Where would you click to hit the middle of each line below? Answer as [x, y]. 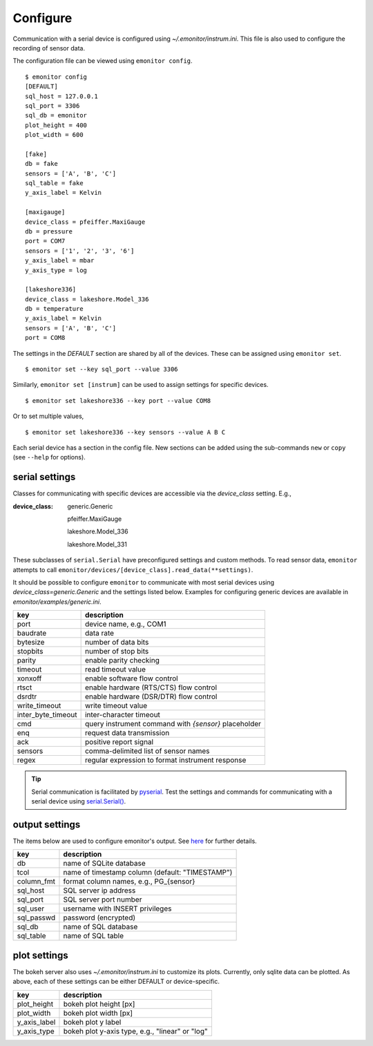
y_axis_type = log [56, 270]
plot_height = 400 [56, 125]
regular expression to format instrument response [165, 760]
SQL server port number [103, 900]
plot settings [40, 955]
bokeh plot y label [92, 1022]
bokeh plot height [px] [99, 1004]
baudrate [32, 634]
